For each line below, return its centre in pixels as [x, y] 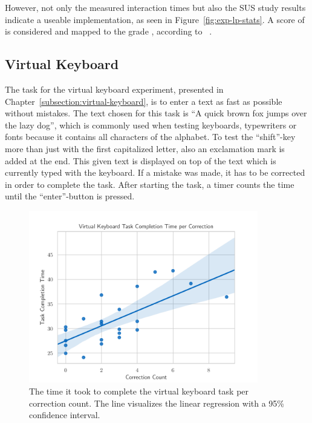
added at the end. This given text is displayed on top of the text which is [141, 160]
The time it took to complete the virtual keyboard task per [139, 391]
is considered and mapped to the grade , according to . [109, 31]
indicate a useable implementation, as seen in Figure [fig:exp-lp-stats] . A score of [155, 19]
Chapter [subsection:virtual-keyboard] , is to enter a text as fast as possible [144, 101]
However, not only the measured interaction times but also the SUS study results [155, 7]
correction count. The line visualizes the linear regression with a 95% [157, 403]
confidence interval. [65, 415]
